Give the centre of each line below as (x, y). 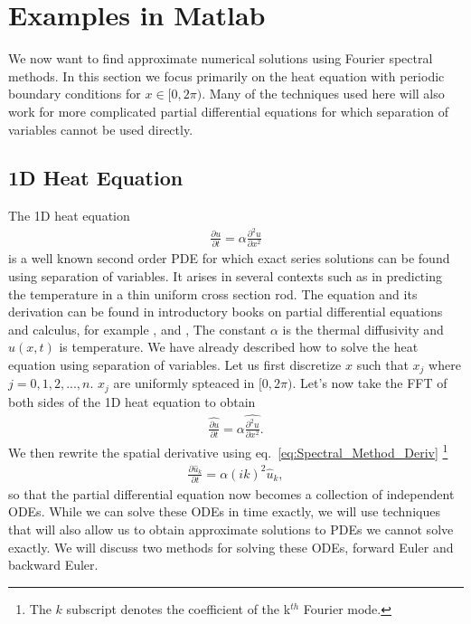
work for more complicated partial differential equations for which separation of (228, 111)
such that (382, 364)
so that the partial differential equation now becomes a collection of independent (231, 493)
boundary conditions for (75, 94)
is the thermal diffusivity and (363, 329)
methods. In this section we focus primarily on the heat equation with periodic (226, 76)
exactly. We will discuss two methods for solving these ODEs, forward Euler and (231, 547)
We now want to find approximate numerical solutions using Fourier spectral (221, 58)
